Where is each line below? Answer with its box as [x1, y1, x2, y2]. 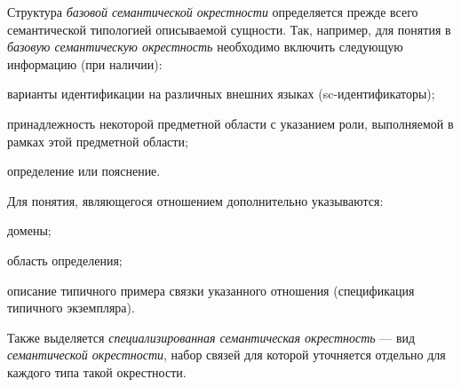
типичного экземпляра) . [7, 298, 135, 317]
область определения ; [7, 250, 123, 269]
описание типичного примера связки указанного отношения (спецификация [7, 280, 415, 299]
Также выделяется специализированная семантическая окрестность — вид [7, 328, 416, 346]
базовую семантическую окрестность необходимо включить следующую [7, 37, 403, 56]
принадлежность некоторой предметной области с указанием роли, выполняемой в [7, 114, 454, 132]
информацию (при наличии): [7, 54, 163, 73]
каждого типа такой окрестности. [7, 362, 187, 381]
